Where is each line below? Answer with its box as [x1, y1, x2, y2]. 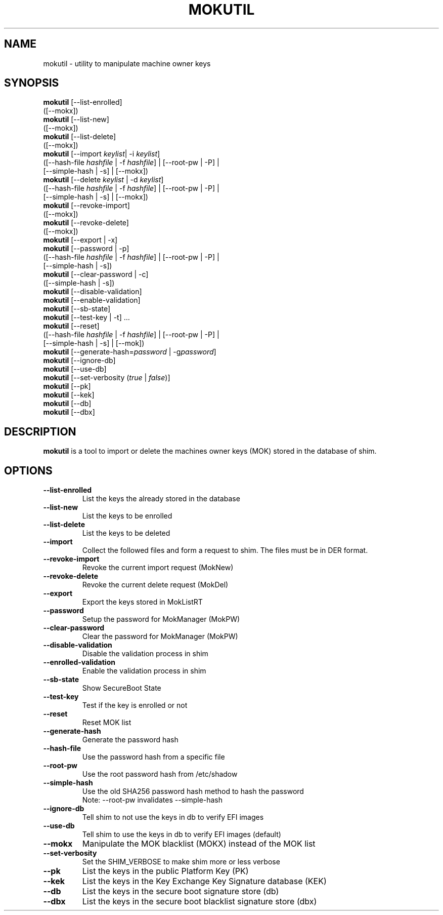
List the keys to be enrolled [82, 511, 172, 521]
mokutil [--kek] [43, 390, 95, 400]
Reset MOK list [82, 718, 131, 727]
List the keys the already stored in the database [82, 494, 240, 503]
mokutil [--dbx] [43, 408, 95, 417]
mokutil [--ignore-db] [43, 356, 116, 365]
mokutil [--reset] [43, 322, 100, 331]
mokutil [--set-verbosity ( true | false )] [43, 373, 170, 382]
